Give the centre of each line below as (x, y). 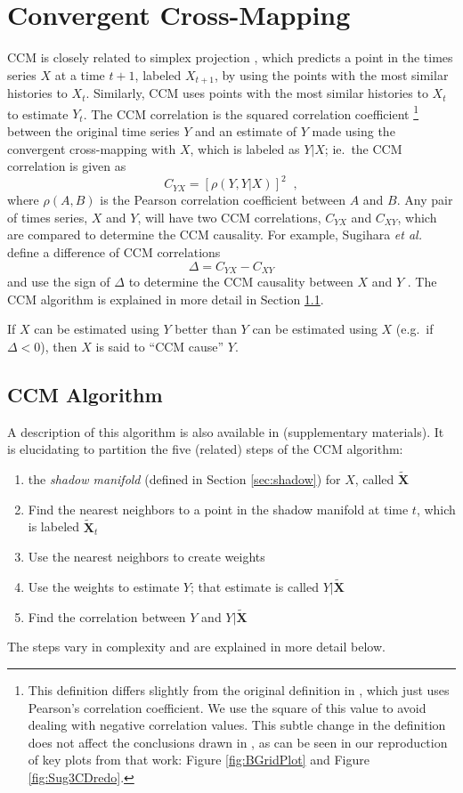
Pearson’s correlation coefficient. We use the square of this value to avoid (227, 707)
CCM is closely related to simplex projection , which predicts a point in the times (230, 57)
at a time (80, 74)
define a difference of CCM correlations (114, 252)
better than (206, 329)
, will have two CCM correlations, (229, 217)
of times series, (48, 217)
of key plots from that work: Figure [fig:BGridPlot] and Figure (199, 760)
